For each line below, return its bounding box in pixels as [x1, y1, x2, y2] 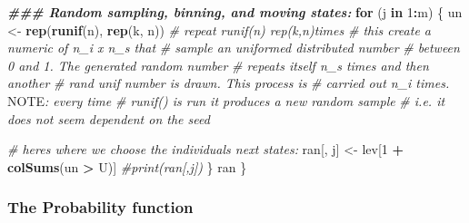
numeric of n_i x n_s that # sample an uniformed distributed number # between [7, 38, 460, 57]
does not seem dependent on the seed [7, 109, 210, 128]
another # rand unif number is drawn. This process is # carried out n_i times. [7, 73, 450, 92]
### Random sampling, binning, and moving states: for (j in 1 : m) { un [7, 3, 463, 21]
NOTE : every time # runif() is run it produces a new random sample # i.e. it [7, 91, 445, 110]
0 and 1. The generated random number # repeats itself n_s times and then [7, 55, 429, 74]
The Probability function [7, 196, 194, 218]
